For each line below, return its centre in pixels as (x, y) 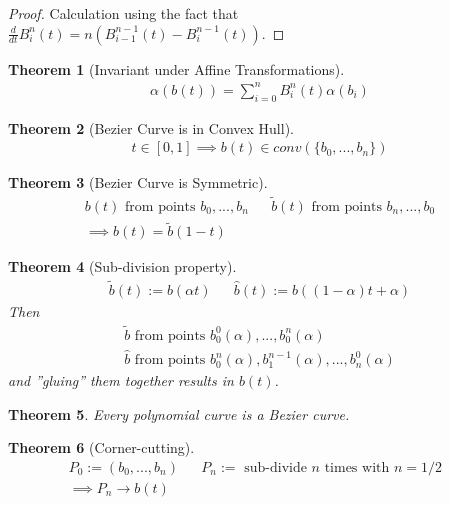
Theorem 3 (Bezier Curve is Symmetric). (138, 182)
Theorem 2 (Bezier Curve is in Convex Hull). (151, 127)
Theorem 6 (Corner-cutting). (101, 447)
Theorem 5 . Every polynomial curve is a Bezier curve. (179, 413)
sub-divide (275, 467)
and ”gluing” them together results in (121, 380)
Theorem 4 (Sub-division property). (122, 266)
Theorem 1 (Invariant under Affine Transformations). (176, 68)
